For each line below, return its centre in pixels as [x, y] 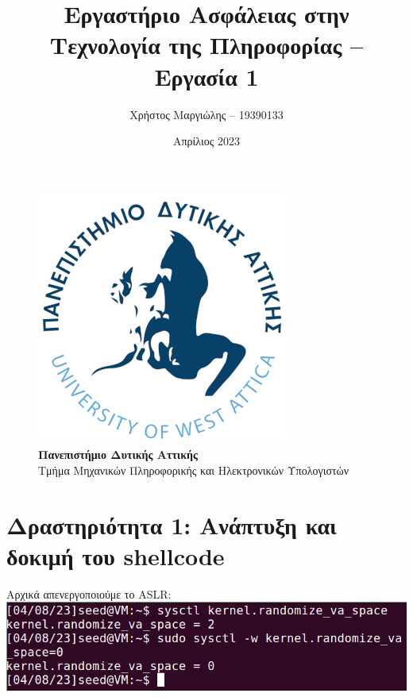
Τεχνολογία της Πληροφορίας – [206, 45]
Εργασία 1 [206, 76]
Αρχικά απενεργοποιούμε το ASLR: [89, 593]
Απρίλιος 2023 [206, 141]
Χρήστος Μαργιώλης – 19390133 [206, 114]
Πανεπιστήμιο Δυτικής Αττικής [118, 454]
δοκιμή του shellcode [116, 555]
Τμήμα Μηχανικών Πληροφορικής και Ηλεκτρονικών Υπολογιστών [194, 470]
